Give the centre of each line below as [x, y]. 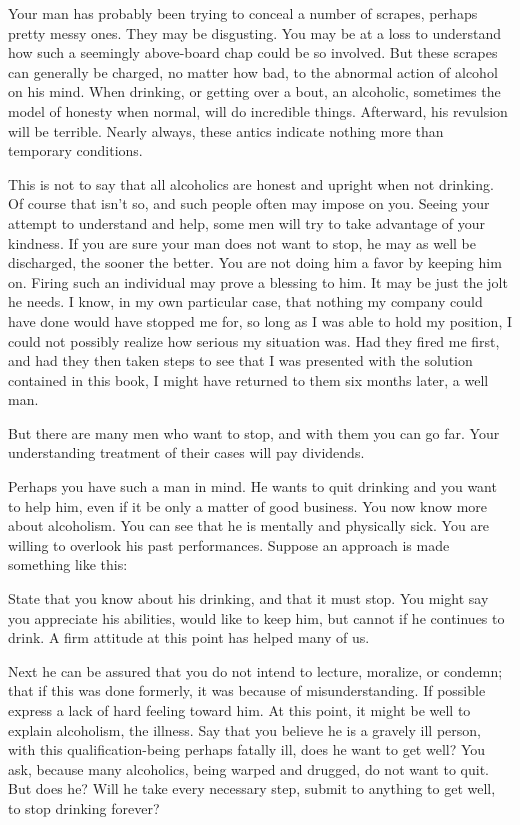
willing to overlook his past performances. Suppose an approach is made [229, 544]
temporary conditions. [75, 150]
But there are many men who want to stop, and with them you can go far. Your [254, 432]
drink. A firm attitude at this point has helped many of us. [189, 637]
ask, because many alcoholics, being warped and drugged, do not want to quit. [248, 768]
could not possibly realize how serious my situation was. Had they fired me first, [254, 340]
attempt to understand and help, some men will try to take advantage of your [247, 222]
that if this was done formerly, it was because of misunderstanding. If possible [247, 690]
